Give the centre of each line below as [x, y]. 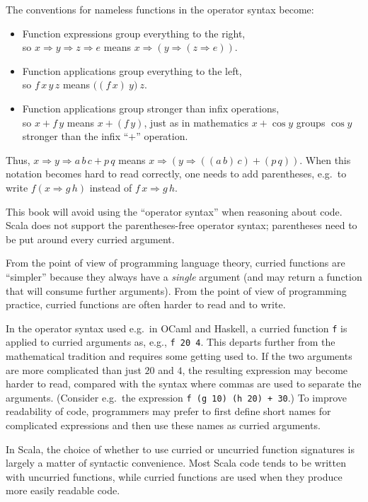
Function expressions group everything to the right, [134, 33]
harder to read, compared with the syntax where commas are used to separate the [184, 384]
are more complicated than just [74, 369]
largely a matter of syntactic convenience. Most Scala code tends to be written [176, 463]
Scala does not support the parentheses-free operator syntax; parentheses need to [182, 225]
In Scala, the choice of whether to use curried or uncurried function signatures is [180, 449]
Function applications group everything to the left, [132, 70]
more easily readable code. [63, 490]
